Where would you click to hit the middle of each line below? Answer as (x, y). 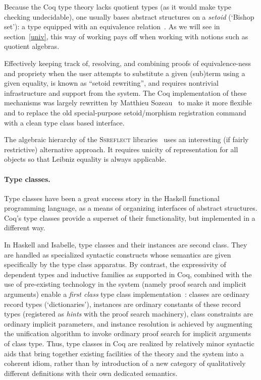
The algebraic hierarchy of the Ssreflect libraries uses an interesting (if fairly (126, 139)
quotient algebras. (32, 46)
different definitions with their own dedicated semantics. (91, 373)
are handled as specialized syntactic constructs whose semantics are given (118, 254)
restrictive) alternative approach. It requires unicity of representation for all (121, 149)
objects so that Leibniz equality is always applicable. (85, 159)
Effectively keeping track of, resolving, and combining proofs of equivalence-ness (128, 63)
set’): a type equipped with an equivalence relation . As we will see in (112, 26)
